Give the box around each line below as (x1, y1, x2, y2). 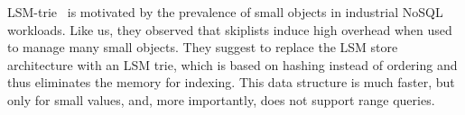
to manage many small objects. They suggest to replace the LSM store (7, 38, 398, 57)
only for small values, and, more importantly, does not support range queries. (7, 90, 435, 109)
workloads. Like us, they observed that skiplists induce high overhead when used (7, 20, 452, 39)
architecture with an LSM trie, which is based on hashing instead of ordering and (7, 55, 458, 74)
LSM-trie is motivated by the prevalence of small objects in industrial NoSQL (7, 3, 443, 21)
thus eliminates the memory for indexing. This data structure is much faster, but (7, 73, 455, 92)
